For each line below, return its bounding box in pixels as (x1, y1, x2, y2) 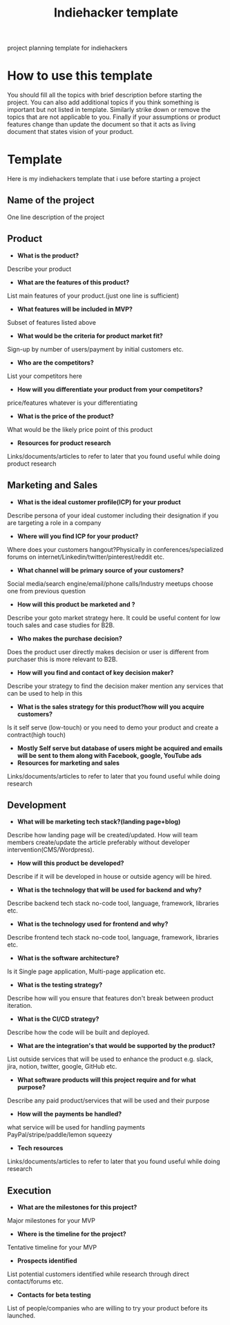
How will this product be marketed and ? (17, 600, 136, 609)
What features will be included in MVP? (17, 305, 133, 313)
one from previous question (7, 587, 86, 595)
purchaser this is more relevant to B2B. (7, 655, 118, 663)
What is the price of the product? (17, 412, 114, 420)
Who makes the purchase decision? (17, 634, 123, 642)
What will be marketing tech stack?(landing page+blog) (17, 817, 181, 826)
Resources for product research (17, 439, 111, 447)
